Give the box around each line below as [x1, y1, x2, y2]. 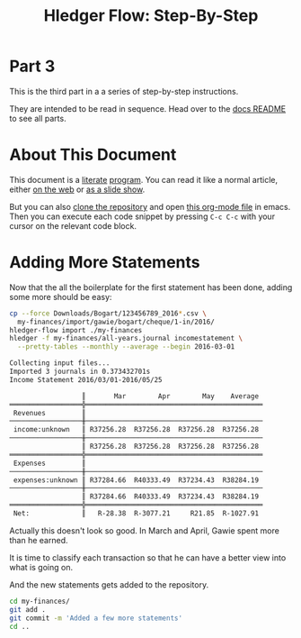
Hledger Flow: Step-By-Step [43, 5, 259, 26]
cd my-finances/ [9, 597, 70, 606]
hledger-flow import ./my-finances [9, 325, 143, 334]
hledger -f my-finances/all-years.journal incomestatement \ [9, 334, 243, 343]
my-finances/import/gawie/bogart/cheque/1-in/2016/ [17, 317, 216, 326]
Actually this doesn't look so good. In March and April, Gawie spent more [9, 524, 280, 536]
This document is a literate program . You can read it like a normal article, [9, 174, 279, 185]
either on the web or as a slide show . [9, 184, 146, 195]
